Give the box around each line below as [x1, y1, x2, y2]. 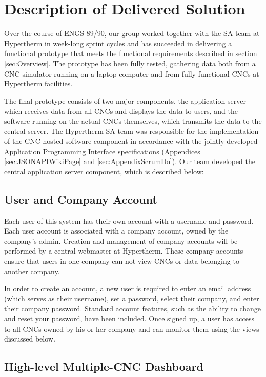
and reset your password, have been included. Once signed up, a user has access [4, 313, 255, 324]
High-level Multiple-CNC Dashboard [4, 358, 203, 374]
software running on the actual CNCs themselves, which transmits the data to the [4, 115, 262, 126]
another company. [4, 265, 60, 276]
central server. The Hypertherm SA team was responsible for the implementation [4, 125, 259, 136]
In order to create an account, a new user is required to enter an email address [4, 283, 251, 294]
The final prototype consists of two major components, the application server [4, 95, 246, 106]
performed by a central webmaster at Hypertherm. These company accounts [4, 245, 243, 256]
